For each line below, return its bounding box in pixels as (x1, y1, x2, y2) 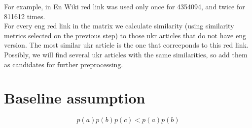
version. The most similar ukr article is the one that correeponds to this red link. (4, 40, 249, 50)
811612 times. (4, 11, 45, 21)
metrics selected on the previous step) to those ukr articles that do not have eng (4, 30, 246, 40)
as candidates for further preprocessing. (4, 59, 123, 69)
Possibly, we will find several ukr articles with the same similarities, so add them (4, 49, 248, 59)
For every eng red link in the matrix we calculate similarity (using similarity (4, 21, 234, 31)
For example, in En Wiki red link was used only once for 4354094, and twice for (4, 1, 245, 11)
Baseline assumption (4, 88, 145, 108)
